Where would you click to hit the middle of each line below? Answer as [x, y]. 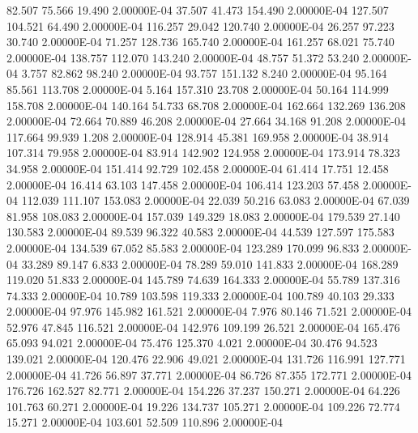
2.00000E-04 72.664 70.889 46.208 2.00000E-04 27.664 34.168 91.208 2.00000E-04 [206, 121]
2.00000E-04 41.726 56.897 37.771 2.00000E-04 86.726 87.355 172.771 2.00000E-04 [209, 374]
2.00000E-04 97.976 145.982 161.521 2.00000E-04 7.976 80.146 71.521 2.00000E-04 [209, 311]
